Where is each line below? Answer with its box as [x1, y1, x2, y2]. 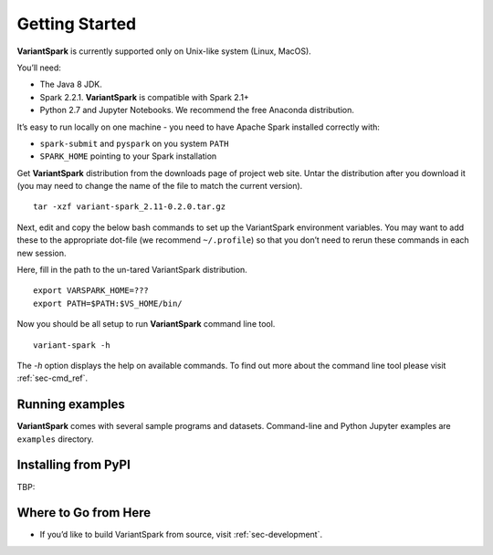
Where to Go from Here [16, 505, 152, 520]
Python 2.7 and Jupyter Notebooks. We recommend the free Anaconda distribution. [39, 105, 355, 116]
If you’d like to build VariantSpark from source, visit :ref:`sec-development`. [39, 529, 323, 540]
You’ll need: [16, 62, 61, 73]
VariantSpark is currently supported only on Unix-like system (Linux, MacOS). [16, 46, 312, 57]
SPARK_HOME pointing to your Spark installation [39, 151, 217, 162]
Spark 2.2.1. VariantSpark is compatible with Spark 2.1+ [39, 91, 250, 102]
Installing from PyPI [16, 457, 131, 473]
